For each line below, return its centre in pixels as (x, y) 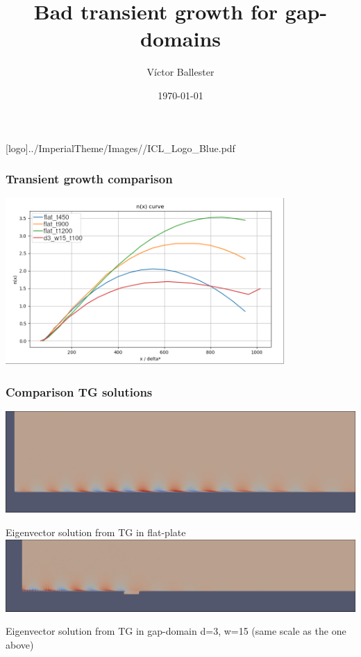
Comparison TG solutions (79, 391)
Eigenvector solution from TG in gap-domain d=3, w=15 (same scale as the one (176, 631)
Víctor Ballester (180, 72)
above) (20, 645)
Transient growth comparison (89, 179)
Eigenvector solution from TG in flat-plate (96, 532)
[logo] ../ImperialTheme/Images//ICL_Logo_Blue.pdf (120, 148)
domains (180, 39)
